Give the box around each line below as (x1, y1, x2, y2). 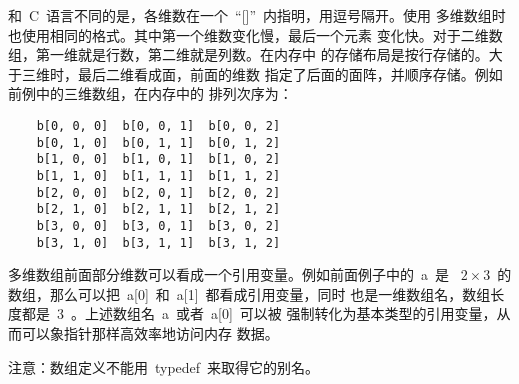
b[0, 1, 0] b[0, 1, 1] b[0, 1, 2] (36, 135, 281, 150)
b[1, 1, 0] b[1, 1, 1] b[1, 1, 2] (36, 168, 281, 183)
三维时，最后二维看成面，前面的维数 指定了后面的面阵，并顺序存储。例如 (21, 63, 503, 84)
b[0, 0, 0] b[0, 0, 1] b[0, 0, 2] (36, 118, 281, 133)
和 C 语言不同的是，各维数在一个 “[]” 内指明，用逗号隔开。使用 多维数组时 (8, 5, 506, 25)
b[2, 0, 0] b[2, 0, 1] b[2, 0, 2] (36, 185, 281, 200)
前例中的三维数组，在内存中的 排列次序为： (8, 83, 293, 104)
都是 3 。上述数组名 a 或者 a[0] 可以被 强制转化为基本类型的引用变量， (21, 303, 497, 324)
